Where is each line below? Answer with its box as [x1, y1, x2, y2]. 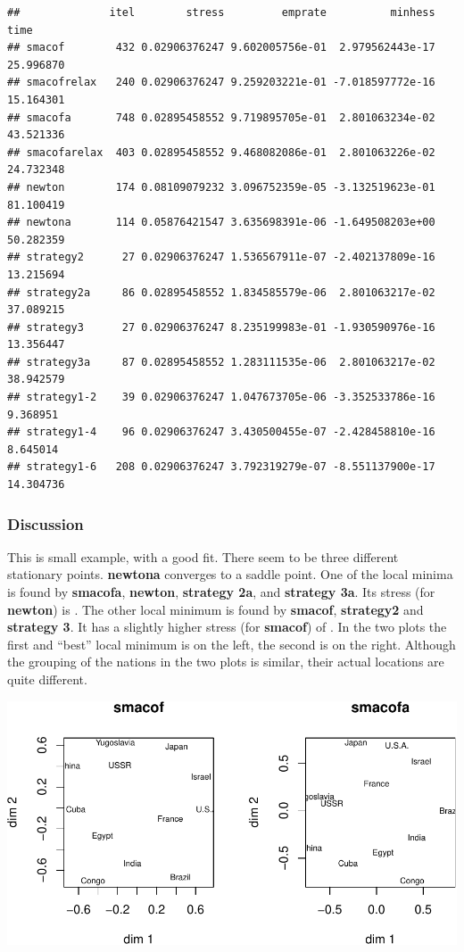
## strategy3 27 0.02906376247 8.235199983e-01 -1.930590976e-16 [7, 320, 435, 334]
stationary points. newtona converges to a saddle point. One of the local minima [7, 565, 453, 584]
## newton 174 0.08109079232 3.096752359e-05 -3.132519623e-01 [7, 180, 435, 194]
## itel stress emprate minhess [7, 6, 435, 19]
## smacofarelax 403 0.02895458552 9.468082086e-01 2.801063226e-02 [7, 145, 435, 159]
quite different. [7, 670, 87, 688]
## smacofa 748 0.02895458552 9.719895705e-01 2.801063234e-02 [7, 111, 435, 124]
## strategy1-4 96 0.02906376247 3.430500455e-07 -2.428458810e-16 [7, 426, 435, 439]
